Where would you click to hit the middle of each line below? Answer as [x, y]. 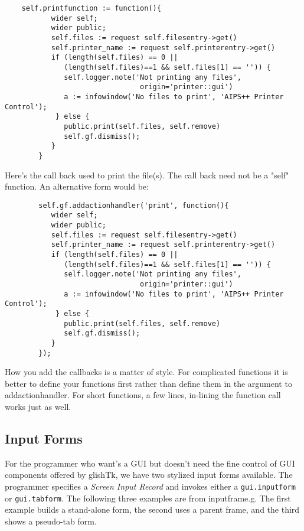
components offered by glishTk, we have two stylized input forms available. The [149, 475]
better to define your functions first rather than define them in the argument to [148, 383]
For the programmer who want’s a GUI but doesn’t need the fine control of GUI [150, 463]
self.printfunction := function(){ [91, 8]
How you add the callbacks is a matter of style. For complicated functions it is [146, 372]
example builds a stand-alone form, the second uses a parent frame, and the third [152, 509]
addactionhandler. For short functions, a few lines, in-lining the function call [143, 395]
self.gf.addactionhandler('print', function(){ [134, 205]
